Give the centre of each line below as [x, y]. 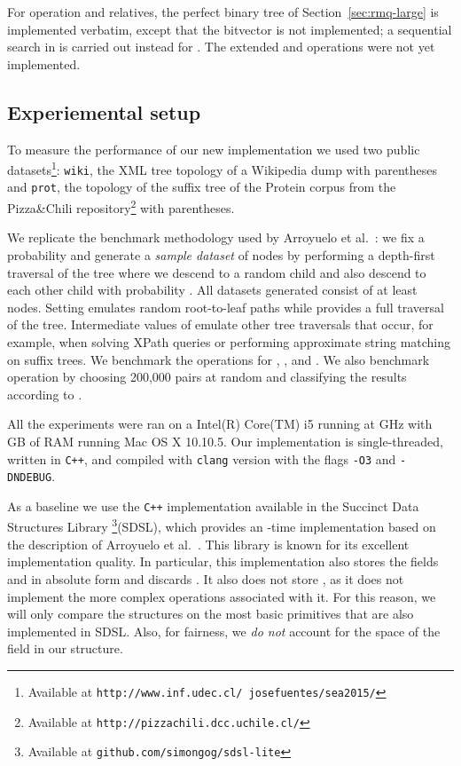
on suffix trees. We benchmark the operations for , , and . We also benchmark [219, 359]
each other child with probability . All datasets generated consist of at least [212, 290]
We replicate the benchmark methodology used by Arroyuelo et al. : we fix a [216, 237]
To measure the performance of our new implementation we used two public [214, 149]
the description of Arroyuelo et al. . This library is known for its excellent [208, 544]
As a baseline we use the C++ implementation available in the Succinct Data [213, 505]
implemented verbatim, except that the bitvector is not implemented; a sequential [230, 29]
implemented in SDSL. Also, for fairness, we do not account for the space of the [224, 631]
